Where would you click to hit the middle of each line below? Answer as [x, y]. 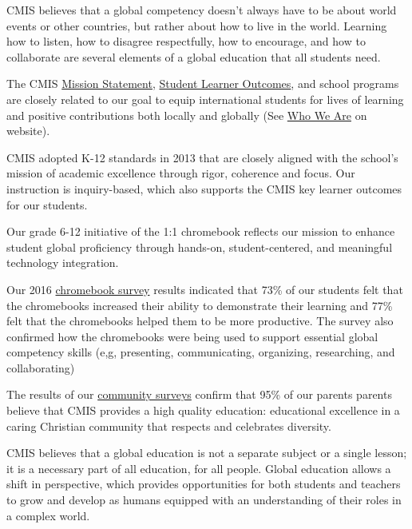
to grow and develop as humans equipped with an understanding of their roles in [204, 500]
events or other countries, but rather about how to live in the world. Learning [197, 25]
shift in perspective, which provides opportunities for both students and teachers [204, 484]
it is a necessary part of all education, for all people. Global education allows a [199, 468]
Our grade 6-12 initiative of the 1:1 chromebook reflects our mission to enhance [201, 231]
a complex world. [48, 515]
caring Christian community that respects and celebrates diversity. [169, 426]
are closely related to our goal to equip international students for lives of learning [205, 99]
